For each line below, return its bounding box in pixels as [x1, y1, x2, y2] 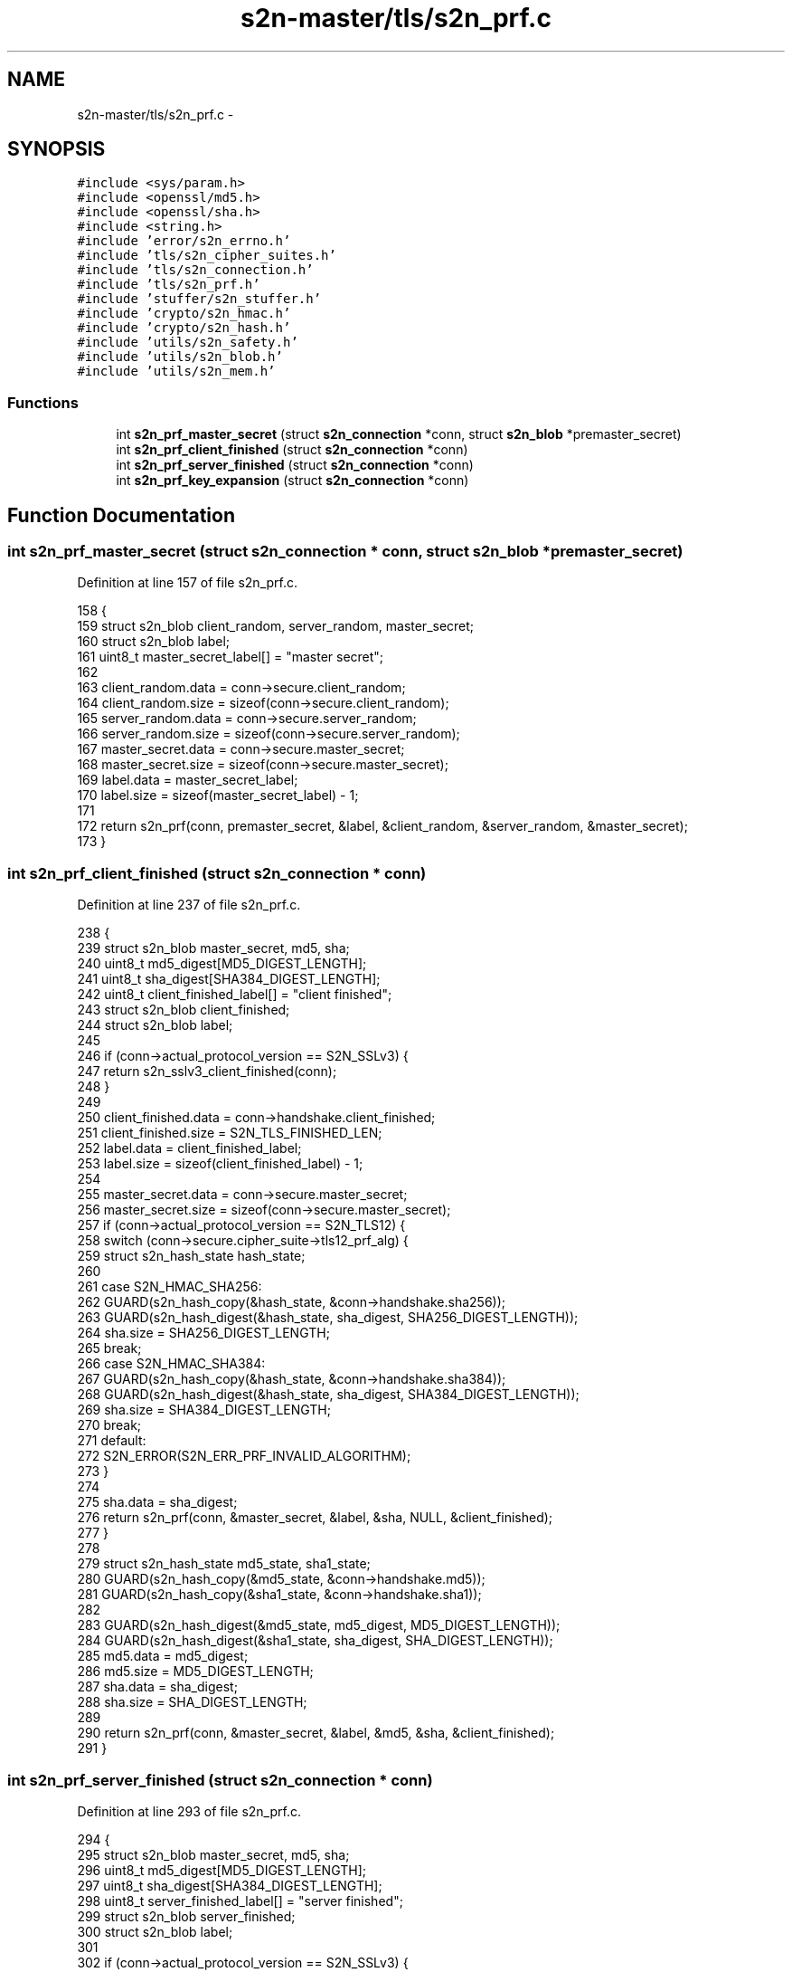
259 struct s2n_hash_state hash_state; [77, 1248, 306, 1264]
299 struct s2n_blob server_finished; [77, 1908, 296, 1924]
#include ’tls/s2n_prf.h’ [77, 277, 260, 292]
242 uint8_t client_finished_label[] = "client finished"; [77, 986, 392, 1003]
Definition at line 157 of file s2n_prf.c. [77, 575, 298, 591]
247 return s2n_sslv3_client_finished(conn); [77, 1063, 337, 1080]
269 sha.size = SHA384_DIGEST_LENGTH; [77, 1402, 331, 1418]
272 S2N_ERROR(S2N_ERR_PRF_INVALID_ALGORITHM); [77, 1448, 411, 1464]
